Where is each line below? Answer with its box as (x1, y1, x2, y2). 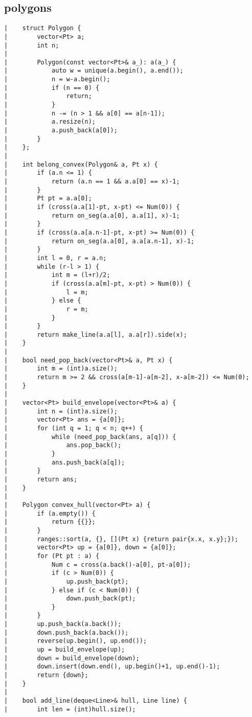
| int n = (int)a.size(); (4, 407, 118, 415)
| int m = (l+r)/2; (4, 271, 110, 279)
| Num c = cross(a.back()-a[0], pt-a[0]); (4, 561, 191, 568)
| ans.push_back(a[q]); (4, 458, 125, 466)
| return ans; (4, 475, 78, 483)
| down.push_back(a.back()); (4, 629, 129, 636)
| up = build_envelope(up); (4, 646, 125, 654)
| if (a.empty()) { (4, 510, 96, 517)
